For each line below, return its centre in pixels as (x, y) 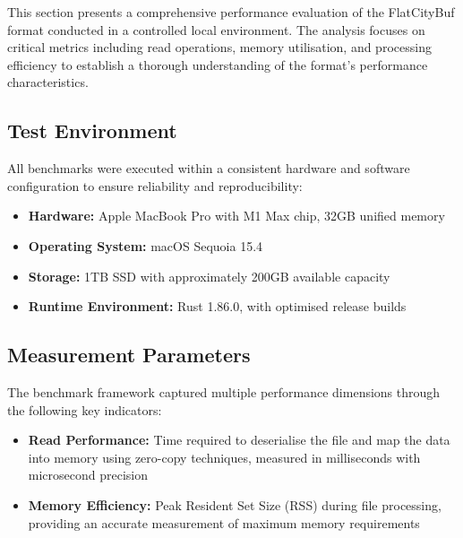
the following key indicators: (85, 409)
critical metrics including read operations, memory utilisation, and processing (219, 47)
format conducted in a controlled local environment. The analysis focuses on (216, 29)
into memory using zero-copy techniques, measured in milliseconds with (224, 457)
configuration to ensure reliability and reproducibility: (155, 185)
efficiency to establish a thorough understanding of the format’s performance (218, 64)
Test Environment (92, 130)
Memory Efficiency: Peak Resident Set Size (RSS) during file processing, (235, 504)
